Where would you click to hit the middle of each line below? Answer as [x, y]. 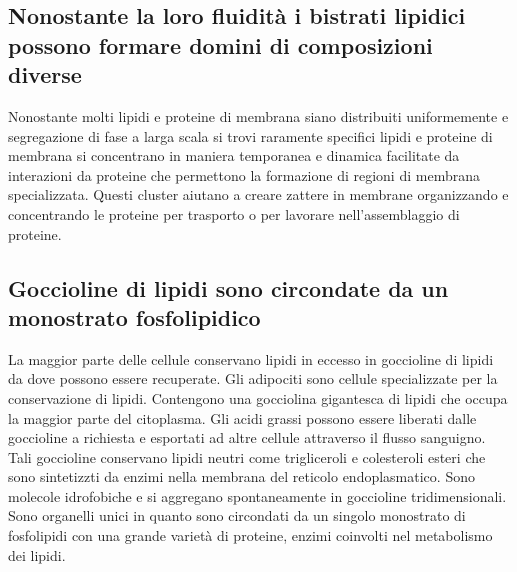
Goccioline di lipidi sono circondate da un [228, 287]
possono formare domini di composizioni [220, 44]
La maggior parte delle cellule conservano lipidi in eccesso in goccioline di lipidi [251, 358]
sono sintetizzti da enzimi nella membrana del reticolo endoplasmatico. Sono [241, 476]
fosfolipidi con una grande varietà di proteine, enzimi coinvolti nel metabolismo [250, 535]
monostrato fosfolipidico [134, 316]
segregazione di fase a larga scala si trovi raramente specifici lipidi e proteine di [250, 135]
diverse [45, 74]
